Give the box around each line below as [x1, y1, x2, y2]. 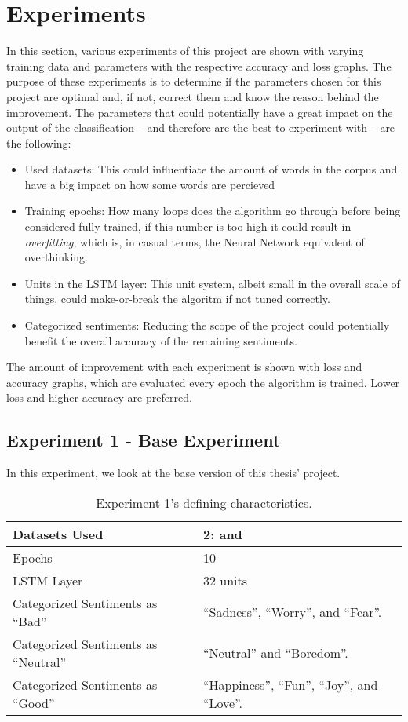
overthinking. [24, 249, 88, 265]
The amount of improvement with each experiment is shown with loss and [6, 359, 362, 375]
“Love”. [203, 693, 242, 712]
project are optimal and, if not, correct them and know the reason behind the [6, 88, 379, 104]
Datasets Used [13, 524, 104, 543]
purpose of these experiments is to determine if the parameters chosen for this [6, 73, 381, 89]
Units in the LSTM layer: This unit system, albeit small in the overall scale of [24, 275, 400, 291]
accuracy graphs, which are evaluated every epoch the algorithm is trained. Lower [6, 374, 400, 390]
